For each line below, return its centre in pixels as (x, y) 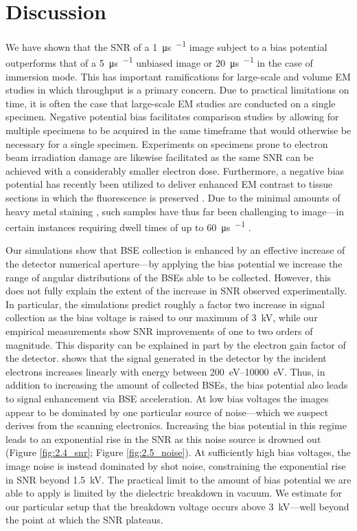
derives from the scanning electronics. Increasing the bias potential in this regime (176, 425)
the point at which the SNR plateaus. (84, 520)
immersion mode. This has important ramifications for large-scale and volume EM (178, 76)
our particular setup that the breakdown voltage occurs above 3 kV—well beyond (177, 506)
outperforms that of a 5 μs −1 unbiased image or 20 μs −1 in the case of (159, 62)
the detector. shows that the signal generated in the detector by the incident (166, 358)
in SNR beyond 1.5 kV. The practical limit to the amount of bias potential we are (178, 479)
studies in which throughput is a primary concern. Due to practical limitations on (177, 90)
